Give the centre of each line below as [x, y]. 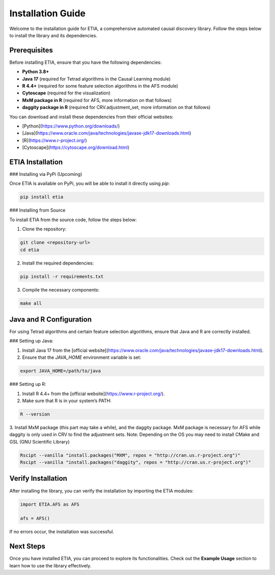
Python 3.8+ [36, 72]
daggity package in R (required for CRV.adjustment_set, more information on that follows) [116, 108]
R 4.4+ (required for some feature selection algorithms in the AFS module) [100, 86]
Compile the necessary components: [61, 290]
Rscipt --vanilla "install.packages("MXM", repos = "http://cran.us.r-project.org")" [130, 455]
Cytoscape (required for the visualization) [66, 93]
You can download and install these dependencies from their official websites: [91, 117]
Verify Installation [38, 478]
